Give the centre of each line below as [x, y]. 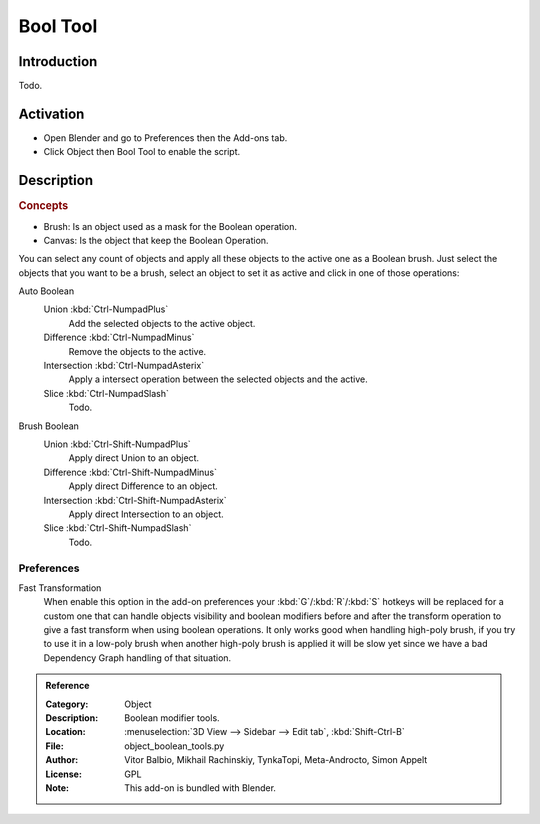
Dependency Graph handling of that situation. [137, 657]
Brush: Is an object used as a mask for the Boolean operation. [170, 226]
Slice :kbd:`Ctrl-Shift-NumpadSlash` [117, 528]
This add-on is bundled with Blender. [200, 787]
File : [54, 746]
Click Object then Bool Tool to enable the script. [142, 152]
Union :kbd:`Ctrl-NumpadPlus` [106, 309]
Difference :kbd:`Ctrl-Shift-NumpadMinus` [130, 472]
